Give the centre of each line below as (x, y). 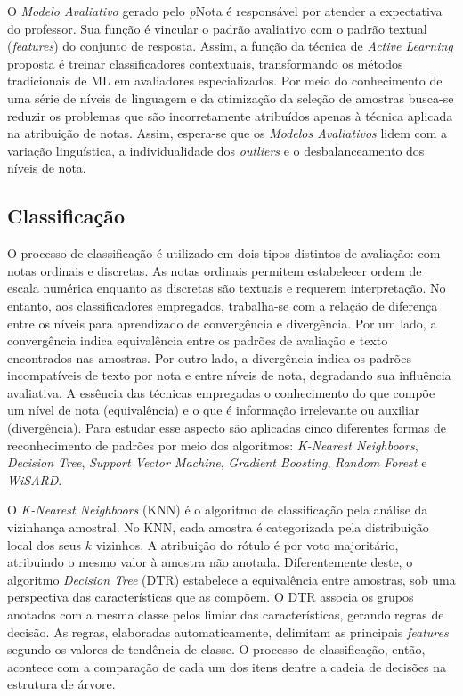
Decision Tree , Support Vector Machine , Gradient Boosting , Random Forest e (217, 462)
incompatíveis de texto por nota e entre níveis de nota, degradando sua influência (229, 375)
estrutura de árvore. (61, 684)
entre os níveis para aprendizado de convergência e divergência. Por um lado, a (222, 323)
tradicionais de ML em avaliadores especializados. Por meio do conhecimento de (225, 81)
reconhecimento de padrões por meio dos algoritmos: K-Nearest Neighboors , (213, 445)
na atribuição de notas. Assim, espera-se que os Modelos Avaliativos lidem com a (227, 133)
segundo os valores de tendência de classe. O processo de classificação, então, (216, 649)
